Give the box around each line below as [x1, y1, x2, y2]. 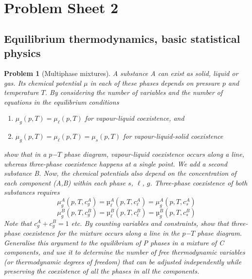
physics [4, 45, 41, 60]
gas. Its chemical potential [4, 77, 81, 88]
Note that [4, 218, 32, 228]
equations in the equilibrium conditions [4, 96, 119, 107]
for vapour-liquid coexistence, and [85, 113, 184, 123]
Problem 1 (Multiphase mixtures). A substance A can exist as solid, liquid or [4, 68, 238, 78]
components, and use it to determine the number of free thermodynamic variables [4, 247, 245, 257]
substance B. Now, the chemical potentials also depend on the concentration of [4, 168, 236, 178]
